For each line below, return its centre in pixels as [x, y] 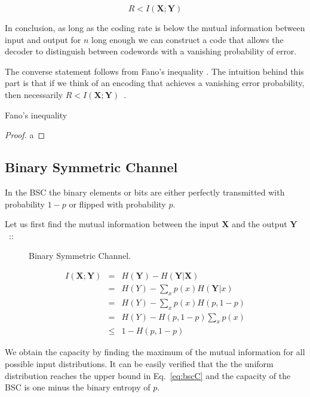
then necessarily [34, 94]
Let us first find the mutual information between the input [112, 224]
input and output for [43, 39]
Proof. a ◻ [25, 135]
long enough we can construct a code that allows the [187, 39]
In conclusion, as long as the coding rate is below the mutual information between [155, 28]
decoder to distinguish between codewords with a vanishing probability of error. [151, 51]
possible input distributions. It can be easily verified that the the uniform [139, 364]
